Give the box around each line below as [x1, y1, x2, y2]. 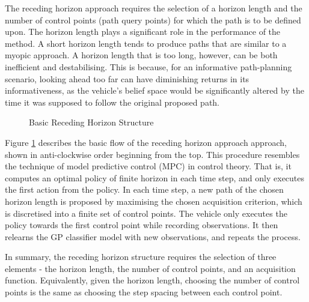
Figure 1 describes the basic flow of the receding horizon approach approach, [5, 136, 287, 148]
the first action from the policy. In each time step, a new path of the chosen [5, 183, 284, 196]
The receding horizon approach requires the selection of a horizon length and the [5, 2, 302, 14]
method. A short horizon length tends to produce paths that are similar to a [5, 37, 287, 49]
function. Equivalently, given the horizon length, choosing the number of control [5, 274, 300, 286]
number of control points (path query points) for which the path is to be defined [5, 13, 301, 26]
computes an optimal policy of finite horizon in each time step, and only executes [5, 171, 305, 184]
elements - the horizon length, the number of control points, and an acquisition [5, 262, 296, 274]
